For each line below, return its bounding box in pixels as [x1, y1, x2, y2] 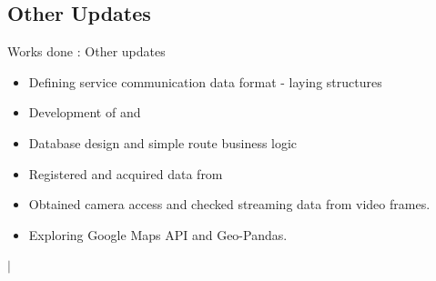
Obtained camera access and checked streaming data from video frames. [28, 195, 431, 214]
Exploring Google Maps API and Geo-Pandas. [28, 225, 288, 244]
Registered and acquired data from [28, 164, 223, 183]
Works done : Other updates [7, 42, 166, 61]
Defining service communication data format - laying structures [28, 72, 382, 91]
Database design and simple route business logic [28, 133, 298, 152]
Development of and [28, 103, 141, 122]
